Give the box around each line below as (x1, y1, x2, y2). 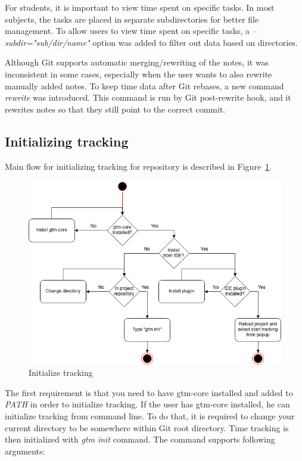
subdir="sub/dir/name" (5, 36, 90, 48)
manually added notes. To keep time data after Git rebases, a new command (5, 79, 284, 92)
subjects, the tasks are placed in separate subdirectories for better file (5, 13, 259, 25)
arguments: (5, 444, 45, 457)
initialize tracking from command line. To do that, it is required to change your (5, 410, 295, 422)
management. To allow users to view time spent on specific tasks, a (5, 24, 250, 37)
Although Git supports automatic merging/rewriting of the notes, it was (5, 56, 269, 68)
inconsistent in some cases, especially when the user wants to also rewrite (5, 67, 272, 80)
